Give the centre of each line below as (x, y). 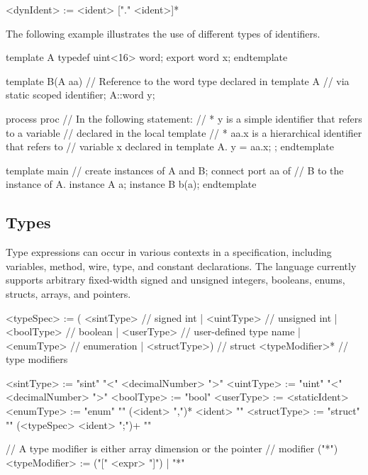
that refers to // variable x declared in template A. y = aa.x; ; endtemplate (170, 146)
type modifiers (37, 359)
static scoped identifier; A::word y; (80, 95)
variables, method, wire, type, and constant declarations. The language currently (181, 266)
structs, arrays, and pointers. (68, 293)
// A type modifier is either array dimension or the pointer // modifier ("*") (172, 448)
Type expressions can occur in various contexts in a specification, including (169, 252)
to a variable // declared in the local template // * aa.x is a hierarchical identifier (184, 132)
